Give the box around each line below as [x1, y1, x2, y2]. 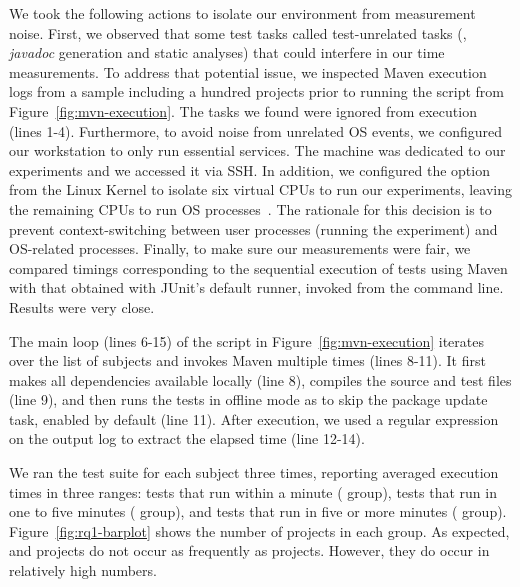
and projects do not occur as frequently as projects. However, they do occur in [9, 540, 490, 561]
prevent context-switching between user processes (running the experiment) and [9, 218, 498, 239]
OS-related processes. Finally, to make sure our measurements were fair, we [9, 238, 471, 259]
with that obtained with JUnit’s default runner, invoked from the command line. [9, 277, 504, 298]
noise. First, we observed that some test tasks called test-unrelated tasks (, [9, 22, 467, 43]
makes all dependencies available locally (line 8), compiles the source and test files [9, 369, 512, 390]
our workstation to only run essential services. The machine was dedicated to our [9, 140, 506, 161]
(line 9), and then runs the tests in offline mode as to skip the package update [9, 389, 488, 410]
